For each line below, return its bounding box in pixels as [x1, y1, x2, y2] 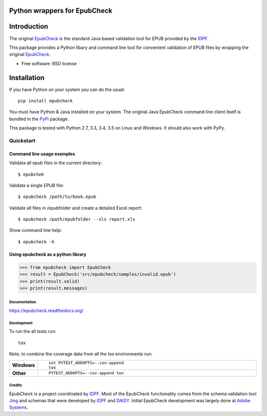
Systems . [9, 405, 28, 411]
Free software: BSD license [21, 60, 77, 66]
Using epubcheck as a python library [9, 251, 87, 257]
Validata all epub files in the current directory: [9, 160, 102, 166]
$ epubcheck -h [18, 239, 55, 244]
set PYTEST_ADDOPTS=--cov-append [48, 360, 124, 366]
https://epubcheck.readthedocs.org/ [9, 307, 84, 314]
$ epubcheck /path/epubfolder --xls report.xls [18, 217, 135, 222]
